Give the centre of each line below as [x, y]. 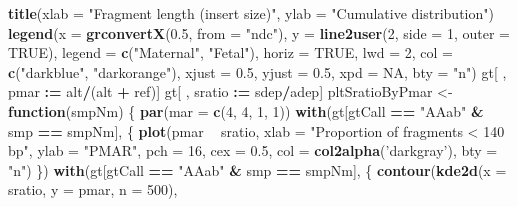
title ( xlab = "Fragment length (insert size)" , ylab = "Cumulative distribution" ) [251, 13]
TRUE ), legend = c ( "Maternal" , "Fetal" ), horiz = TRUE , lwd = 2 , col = [230, 52]
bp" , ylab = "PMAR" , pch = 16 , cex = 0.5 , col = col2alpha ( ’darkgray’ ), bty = [253, 150]
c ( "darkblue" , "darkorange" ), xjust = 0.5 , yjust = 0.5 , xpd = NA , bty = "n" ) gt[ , [257, 71]
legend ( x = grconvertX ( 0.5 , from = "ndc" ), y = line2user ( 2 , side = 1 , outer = [259, 32]
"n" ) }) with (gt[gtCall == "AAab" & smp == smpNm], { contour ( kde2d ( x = [257, 169]
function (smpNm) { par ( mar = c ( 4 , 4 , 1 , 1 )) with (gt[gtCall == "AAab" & [246, 110]
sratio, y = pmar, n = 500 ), [93, 189]
